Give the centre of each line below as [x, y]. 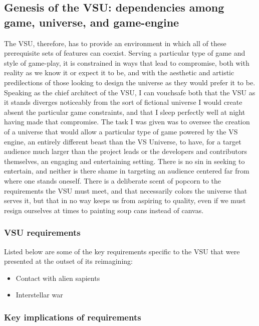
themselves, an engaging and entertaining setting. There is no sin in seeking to [124, 161]
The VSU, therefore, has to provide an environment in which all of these [115, 43]
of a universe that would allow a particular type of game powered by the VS [121, 131]
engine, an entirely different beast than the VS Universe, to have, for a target [123, 141]
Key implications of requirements [73, 317]
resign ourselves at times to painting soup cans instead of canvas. [104, 210]
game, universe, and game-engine [92, 22]
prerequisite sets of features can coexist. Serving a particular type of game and [125, 53]
